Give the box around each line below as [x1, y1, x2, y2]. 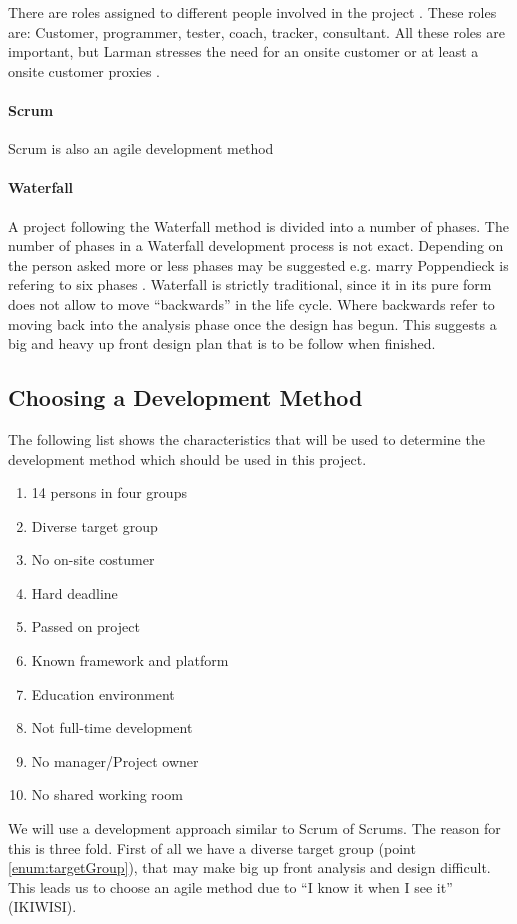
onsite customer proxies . [8, 60, 160, 81]
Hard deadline [31, 582, 118, 603]
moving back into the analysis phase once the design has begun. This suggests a [8, 313, 497, 334]
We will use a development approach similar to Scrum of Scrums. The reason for [8, 818, 501, 839]
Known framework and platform [31, 650, 229, 671]
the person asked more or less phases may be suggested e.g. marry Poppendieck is [8, 254, 509, 275]
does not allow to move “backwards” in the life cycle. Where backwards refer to [8, 293, 495, 314]
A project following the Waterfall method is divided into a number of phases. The [8, 215, 509, 236]
